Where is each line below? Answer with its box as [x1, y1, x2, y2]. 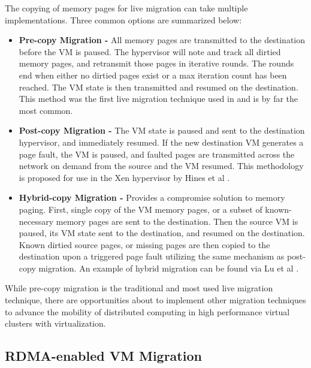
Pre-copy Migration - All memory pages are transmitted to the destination [19, 34, 306, 46]
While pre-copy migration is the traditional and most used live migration [5, 282, 273, 294]
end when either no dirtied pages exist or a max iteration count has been [19, 68, 287, 81]
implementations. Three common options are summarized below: [5, 13, 242, 26]
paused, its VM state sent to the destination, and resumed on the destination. [19, 227, 305, 239]
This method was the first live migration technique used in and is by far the [19, 92, 298, 105]
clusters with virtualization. [5, 317, 106, 330]
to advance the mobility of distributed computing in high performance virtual [5, 305, 290, 318]
